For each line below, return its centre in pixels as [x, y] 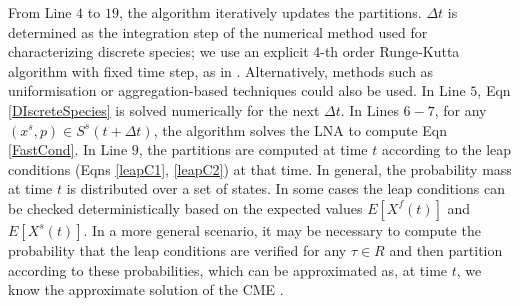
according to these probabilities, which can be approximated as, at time [228, 269]
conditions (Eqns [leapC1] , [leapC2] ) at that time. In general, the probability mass [260, 168]
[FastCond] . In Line [68, 149]
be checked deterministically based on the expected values [185, 207]
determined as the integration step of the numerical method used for [218, 31]
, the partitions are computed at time [253, 149]
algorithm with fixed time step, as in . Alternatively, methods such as [221, 70]
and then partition [446, 249]
